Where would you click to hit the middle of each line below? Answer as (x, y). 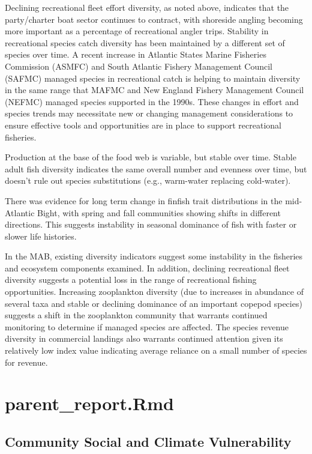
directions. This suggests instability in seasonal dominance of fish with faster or (151, 224)
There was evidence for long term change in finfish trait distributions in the (144, 200)
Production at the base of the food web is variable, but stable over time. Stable (151, 157)
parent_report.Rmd (89, 403)
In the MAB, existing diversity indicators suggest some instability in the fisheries (154, 256)
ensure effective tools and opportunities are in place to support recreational (143, 125)
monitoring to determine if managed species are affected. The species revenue (147, 326)
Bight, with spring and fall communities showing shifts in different (159, 212)
